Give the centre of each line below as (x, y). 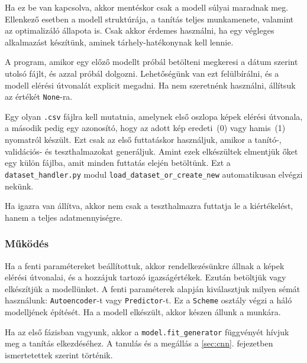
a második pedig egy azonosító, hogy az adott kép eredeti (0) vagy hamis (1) (145, 128)
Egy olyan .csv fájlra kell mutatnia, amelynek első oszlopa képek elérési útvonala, (154, 116)
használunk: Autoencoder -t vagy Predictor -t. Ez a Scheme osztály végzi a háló (148, 300)
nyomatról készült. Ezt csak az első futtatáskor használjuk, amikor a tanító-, (143, 140)
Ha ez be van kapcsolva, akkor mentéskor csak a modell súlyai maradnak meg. (147, 7)
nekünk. (19, 186)
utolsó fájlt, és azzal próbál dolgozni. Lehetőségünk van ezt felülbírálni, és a (142, 73)
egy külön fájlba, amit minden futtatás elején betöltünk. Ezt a (118, 163)
